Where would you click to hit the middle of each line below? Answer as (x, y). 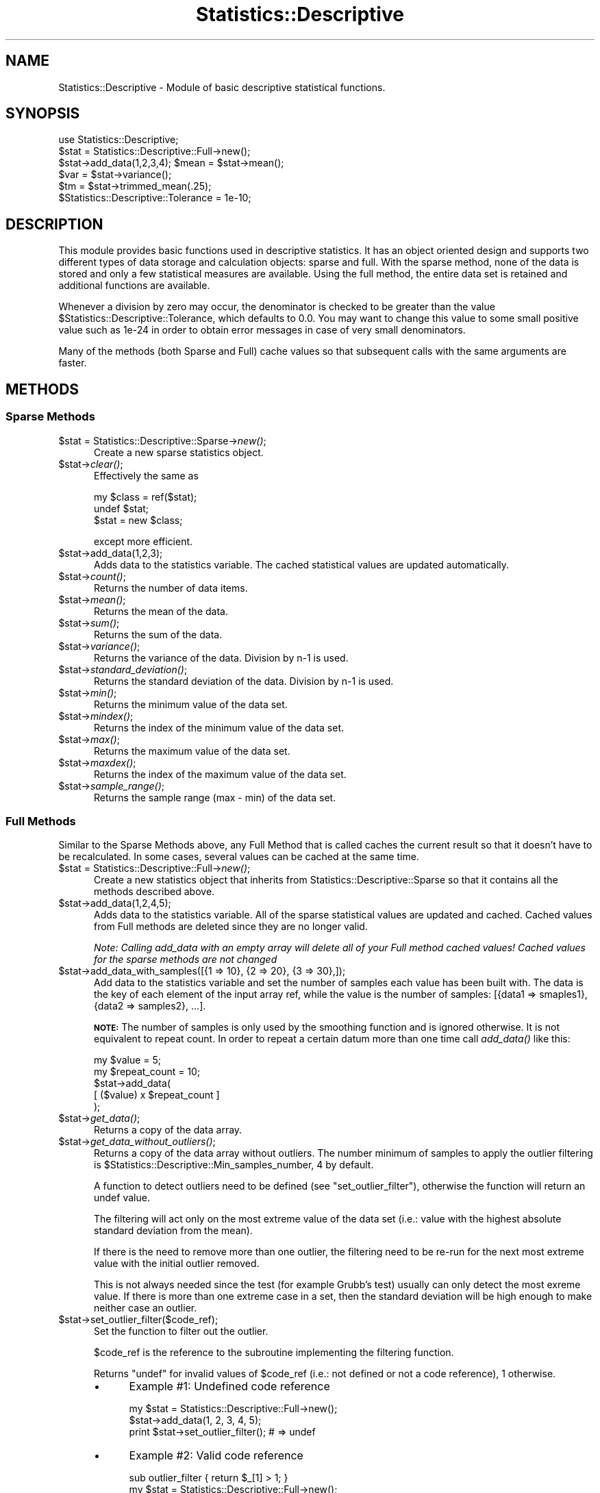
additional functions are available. (134, 286)
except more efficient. (143, 541)
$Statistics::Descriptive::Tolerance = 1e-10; (155, 198)
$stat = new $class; (138, 520)
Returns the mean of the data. (161, 611)
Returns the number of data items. (171, 588)
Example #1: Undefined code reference (229, 1387)
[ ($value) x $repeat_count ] (157, 1095)
